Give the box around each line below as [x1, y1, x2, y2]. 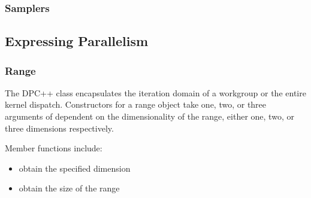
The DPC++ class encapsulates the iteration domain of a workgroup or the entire [5, 86, 306, 99]
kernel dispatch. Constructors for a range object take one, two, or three [5, 98, 267, 111]
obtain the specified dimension [19, 162, 131, 174]
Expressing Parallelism [5, 32, 149, 50]
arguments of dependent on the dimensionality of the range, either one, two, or [5, 110, 294, 123]
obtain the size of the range [19, 182, 120, 194]
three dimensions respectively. [5, 121, 114, 134]
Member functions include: [5, 142, 102, 154]
